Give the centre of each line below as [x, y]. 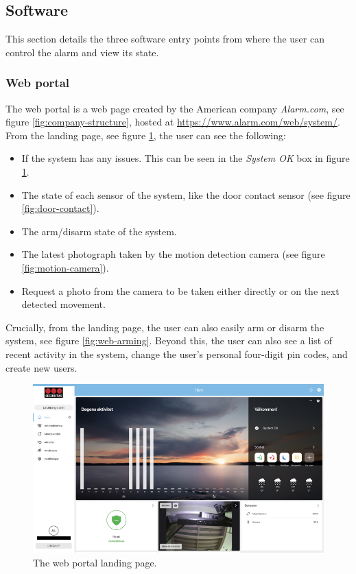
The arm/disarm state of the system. [99, 231]
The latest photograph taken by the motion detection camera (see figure [173, 254]
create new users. [41, 367]
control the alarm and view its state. [82, 52]
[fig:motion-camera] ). [65, 267]
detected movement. [63, 304]
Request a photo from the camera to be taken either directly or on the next [180, 290]
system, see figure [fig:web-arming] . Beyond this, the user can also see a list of [169, 340]
